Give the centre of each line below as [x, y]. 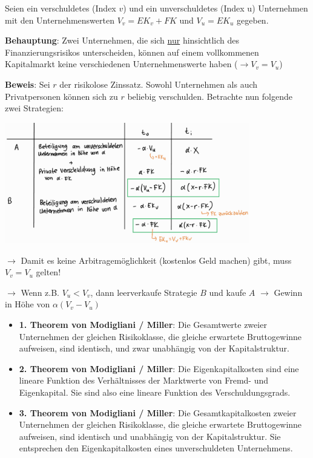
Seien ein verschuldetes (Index [61, 8]
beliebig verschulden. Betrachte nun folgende [210, 96]
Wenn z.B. [40, 292]
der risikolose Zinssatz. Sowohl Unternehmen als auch [159, 84]
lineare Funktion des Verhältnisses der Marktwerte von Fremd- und [144, 380]
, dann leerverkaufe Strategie [144, 292]
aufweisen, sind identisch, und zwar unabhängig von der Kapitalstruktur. [154, 348]
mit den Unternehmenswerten [60, 20]
